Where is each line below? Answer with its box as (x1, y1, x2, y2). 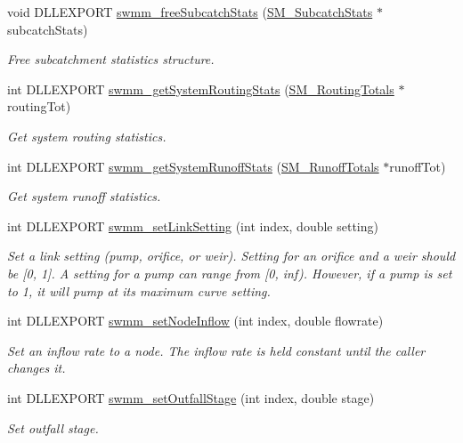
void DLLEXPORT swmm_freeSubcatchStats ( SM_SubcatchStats (7, 3, 373, 20)
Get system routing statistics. (7, 126, 167, 145)
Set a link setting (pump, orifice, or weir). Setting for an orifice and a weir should (7, 246, 456, 265)
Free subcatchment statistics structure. (7, 50, 215, 68)
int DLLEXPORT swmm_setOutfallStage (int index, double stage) (7, 388, 375, 407)
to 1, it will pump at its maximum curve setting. (7, 281, 271, 300)
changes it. (7, 358, 66, 377)
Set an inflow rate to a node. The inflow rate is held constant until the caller (7, 341, 426, 359)
